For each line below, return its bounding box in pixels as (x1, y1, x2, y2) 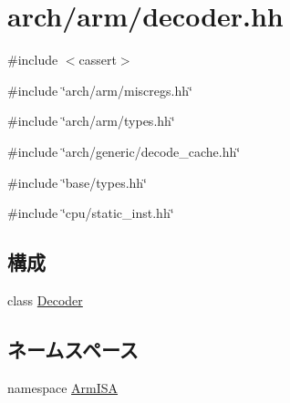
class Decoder (7, 290, 83, 309)
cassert (78, 50, 117, 69)
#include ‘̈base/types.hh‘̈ (7, 172, 148, 191)
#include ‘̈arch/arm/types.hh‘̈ (7, 111, 175, 130)
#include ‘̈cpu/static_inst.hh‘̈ (7, 203, 174, 222)
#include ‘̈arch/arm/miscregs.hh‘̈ (7, 80, 192, 99)
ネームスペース (7, 335, 139, 363)
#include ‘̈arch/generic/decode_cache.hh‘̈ (7, 141, 241, 160)
